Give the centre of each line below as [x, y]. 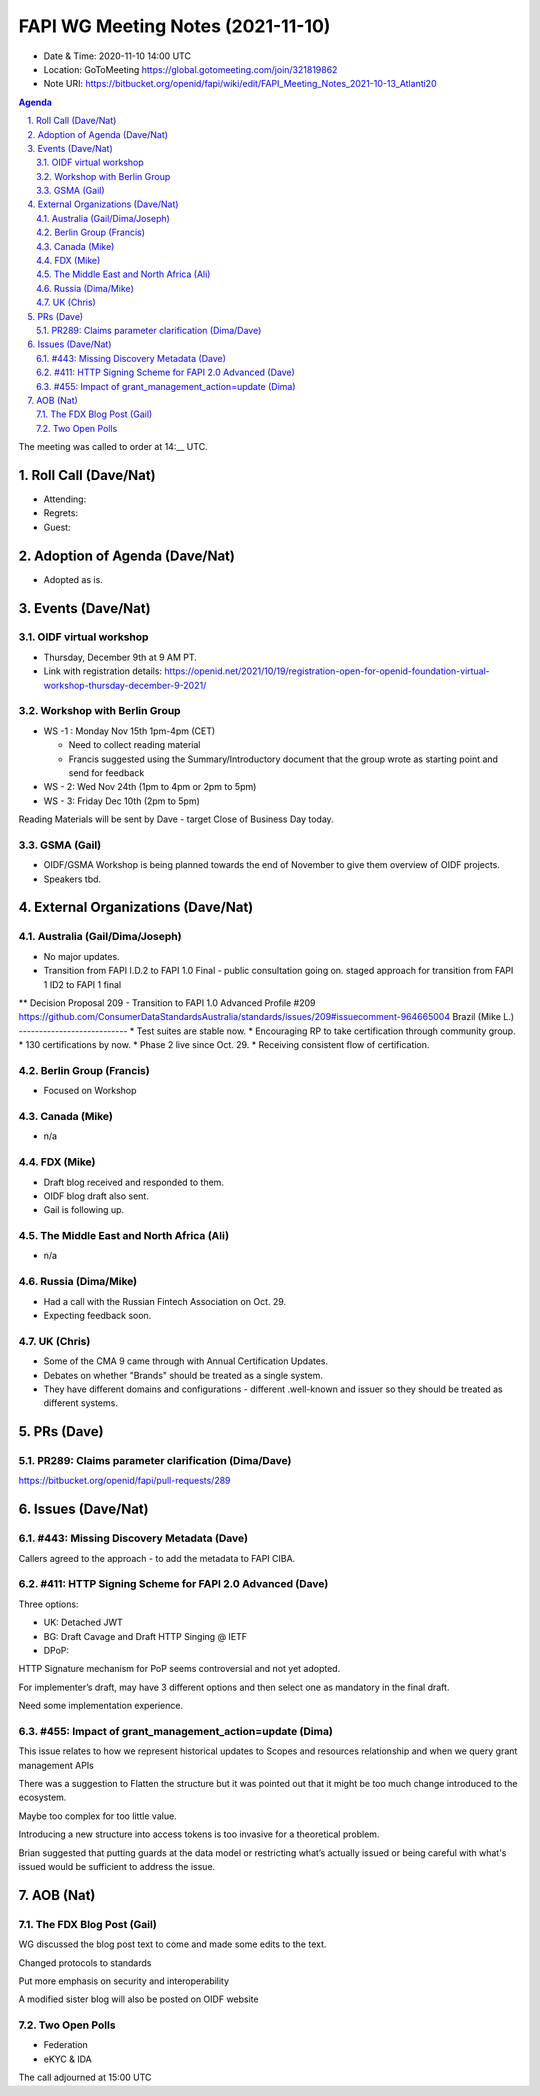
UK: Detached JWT [83, 1622]
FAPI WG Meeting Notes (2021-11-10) [174, 26]
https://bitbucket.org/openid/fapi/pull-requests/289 [124, 1481]
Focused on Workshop [90, 1091]
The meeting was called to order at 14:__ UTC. [113, 447]
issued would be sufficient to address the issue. [117, 1866]
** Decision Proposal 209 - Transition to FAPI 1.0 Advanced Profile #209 [167, 1002]
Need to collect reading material [134, 745]
